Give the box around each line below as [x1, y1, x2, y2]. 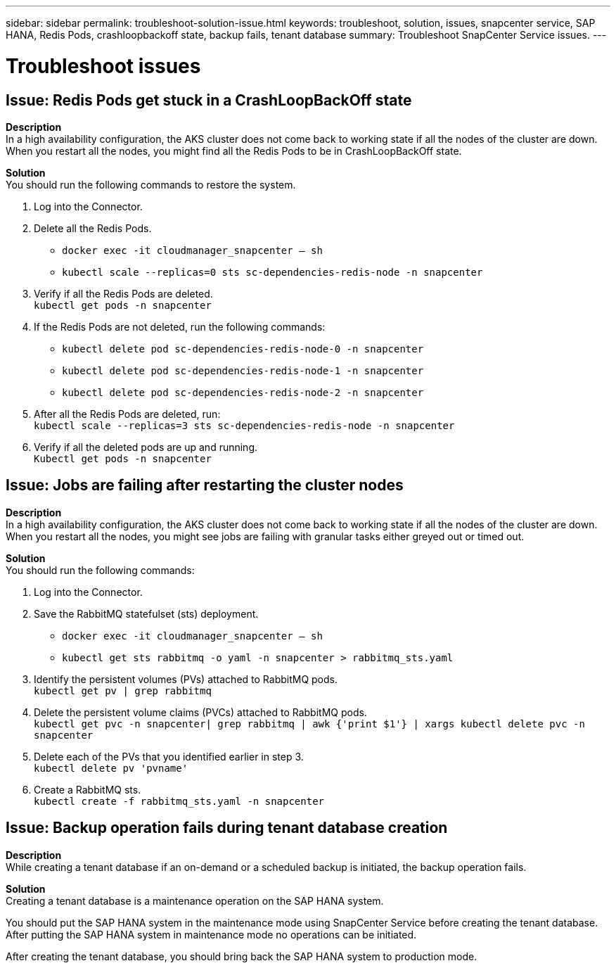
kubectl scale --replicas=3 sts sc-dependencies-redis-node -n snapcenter [34, 419, 455, 431]
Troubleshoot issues [6, 53, 201, 78]
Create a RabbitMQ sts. [34, 783, 141, 796]
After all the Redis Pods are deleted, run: [34, 407, 221, 420]
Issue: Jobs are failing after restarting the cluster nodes [6, 476, 404, 495]
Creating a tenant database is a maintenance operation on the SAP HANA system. [6, 894, 384, 907]
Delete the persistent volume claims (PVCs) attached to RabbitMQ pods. [34, 706, 367, 718]
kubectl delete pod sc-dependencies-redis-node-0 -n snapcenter [62, 343, 424, 355]
